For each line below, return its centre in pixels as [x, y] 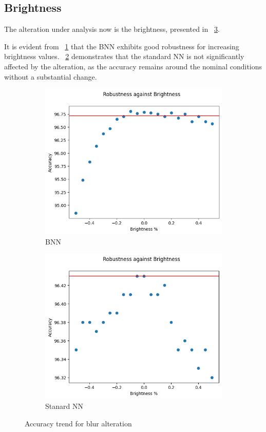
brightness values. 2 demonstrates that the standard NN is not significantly [124, 56]
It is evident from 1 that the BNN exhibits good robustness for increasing [122, 46]
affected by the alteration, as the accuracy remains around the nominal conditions [133, 66]
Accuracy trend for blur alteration [78, 423]
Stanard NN [64, 406]
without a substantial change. [51, 76]
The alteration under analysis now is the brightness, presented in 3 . [112, 29]
